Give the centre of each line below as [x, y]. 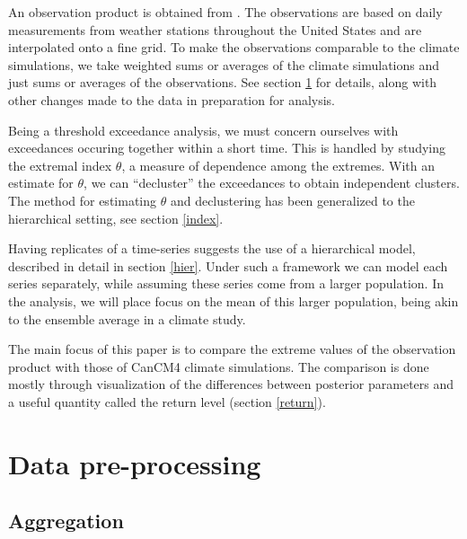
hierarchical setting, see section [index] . [116, 218]
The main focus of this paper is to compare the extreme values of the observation [232, 349]
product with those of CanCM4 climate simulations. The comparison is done [219, 366]
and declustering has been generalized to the [292, 200]
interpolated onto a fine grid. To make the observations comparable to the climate [234, 47]
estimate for [41, 183]
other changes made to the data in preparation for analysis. [172, 99]
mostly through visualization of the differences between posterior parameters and [231, 384]
